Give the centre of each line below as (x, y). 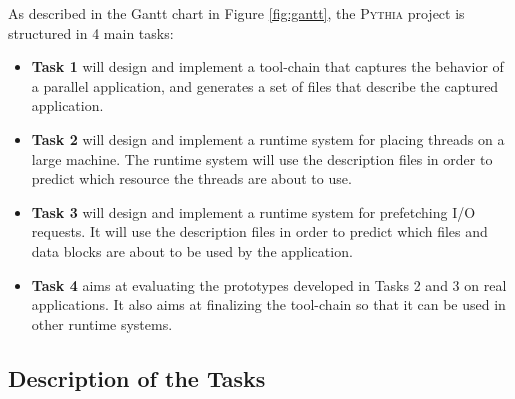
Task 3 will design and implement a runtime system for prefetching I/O (253, 211)
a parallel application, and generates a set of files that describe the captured (265, 85)
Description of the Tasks (137, 377)
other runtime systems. (102, 323)
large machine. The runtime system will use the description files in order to (262, 158)
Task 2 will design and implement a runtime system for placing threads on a (268, 138)
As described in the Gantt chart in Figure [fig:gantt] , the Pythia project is (236, 13)
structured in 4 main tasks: (91, 32)
